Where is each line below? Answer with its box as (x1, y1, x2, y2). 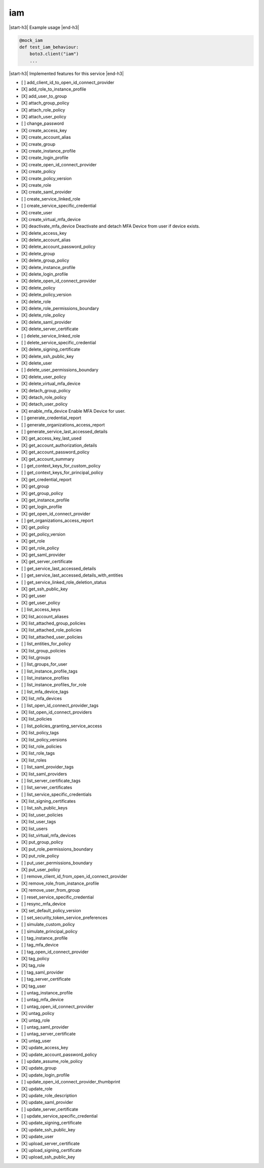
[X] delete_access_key (21, 230, 67, 236)
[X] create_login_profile (21, 155, 68, 161)
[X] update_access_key (21, 1045, 68, 1051)
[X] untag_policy (21, 1011, 55, 1016)
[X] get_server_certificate (21, 559, 73, 564)
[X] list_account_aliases (21, 613, 69, 619)
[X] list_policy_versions (21, 737, 67, 742)
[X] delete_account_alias (21, 237, 71, 243)
